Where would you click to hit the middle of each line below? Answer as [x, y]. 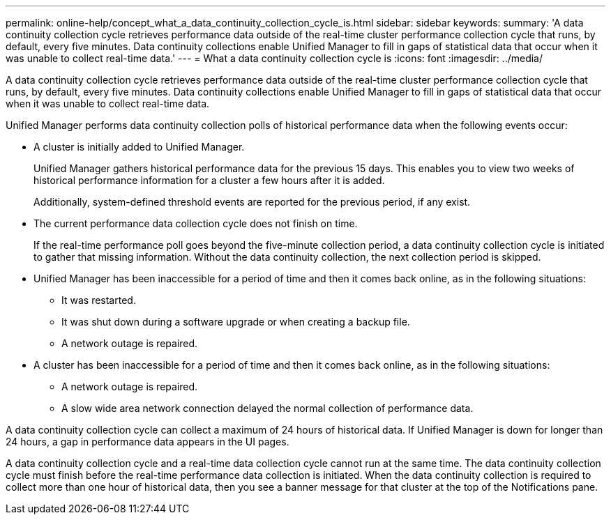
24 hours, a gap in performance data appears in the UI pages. [148, 442]
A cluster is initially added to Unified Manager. [139, 147]
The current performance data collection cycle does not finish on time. [196, 223]
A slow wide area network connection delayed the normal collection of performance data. [267, 408]
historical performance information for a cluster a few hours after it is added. [209, 180]
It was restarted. [99, 300]
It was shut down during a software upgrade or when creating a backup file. [236, 322]
